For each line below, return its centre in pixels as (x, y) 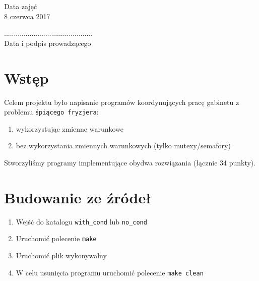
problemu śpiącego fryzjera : (51, 112)
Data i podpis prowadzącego (48, 43)
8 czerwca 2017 (27, 16)
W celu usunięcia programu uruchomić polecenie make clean (110, 272)
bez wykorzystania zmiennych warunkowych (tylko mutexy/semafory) (123, 146)
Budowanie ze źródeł (78, 197)
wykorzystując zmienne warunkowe (70, 128)
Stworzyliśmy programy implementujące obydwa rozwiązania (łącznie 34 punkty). (130, 162)
